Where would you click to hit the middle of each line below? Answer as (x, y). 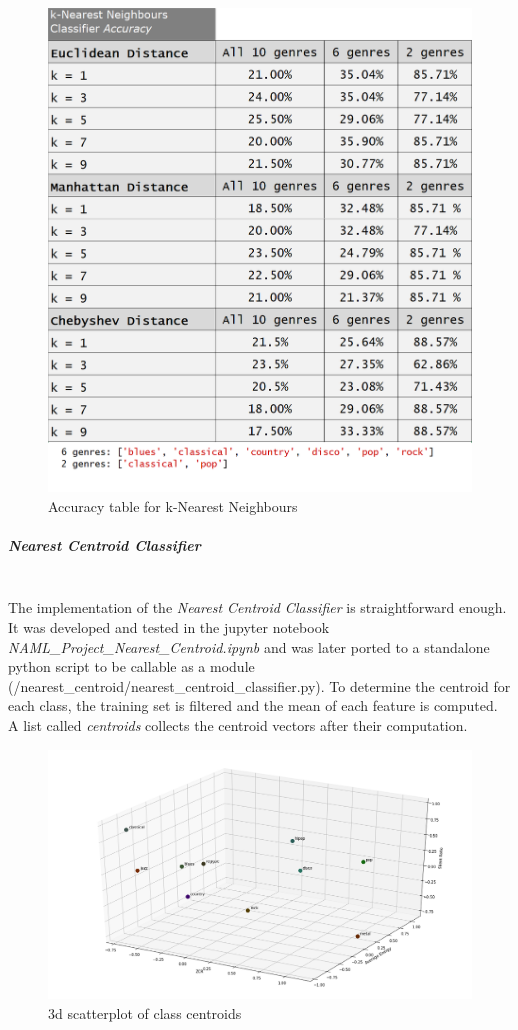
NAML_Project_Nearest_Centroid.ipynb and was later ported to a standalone (249, 646)
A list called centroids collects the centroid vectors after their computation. (238, 724)
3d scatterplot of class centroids (145, 1012)
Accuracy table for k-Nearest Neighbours (173, 505)
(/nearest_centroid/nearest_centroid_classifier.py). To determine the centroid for (259, 685)
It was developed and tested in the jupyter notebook (169, 626)
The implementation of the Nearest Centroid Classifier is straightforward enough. (257, 607)
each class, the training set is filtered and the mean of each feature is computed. (253, 705)
